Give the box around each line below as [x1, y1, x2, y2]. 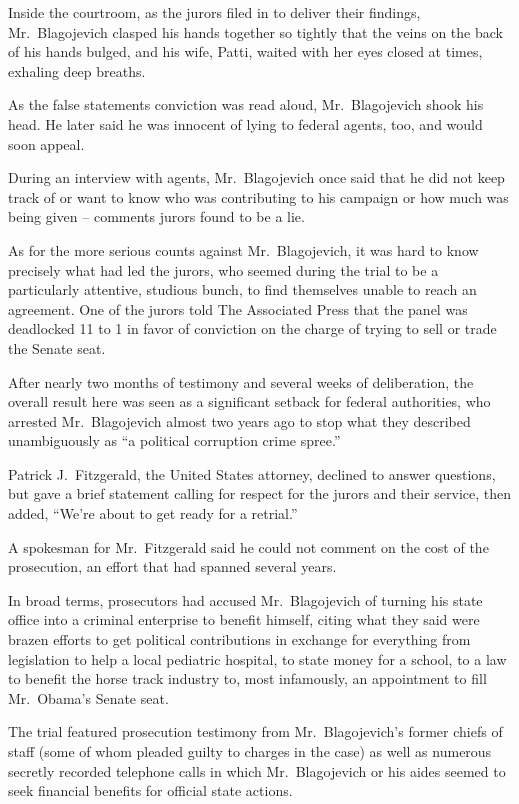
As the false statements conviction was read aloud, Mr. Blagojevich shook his [8, 94, 484, 115]
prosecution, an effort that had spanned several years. [8, 556, 337, 577]
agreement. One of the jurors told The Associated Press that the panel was [8, 298, 468, 319]
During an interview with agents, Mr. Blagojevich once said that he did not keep [8, 167, 505, 188]
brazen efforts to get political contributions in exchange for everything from [8, 629, 471, 650]
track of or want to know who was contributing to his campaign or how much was [8, 186, 509, 207]
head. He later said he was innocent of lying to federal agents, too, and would [8, 113, 483, 134]
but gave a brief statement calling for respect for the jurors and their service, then [8, 483, 512, 504]
